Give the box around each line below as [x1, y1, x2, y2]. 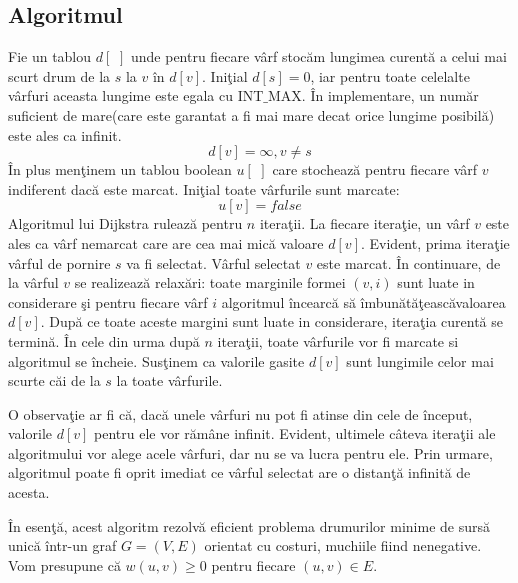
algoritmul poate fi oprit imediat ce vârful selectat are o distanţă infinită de [8, 462, 471, 483]
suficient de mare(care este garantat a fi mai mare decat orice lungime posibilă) [8, 104, 495, 125]
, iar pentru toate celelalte [310, 65, 470, 86]
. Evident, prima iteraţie [360, 232, 510, 253]
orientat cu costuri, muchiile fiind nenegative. [204, 535, 482, 556]
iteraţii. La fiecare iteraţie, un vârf [259, 213, 470, 234]
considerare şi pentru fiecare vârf [8, 291, 208, 312]
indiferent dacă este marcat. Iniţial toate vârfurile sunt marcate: [8, 178, 400, 199]
